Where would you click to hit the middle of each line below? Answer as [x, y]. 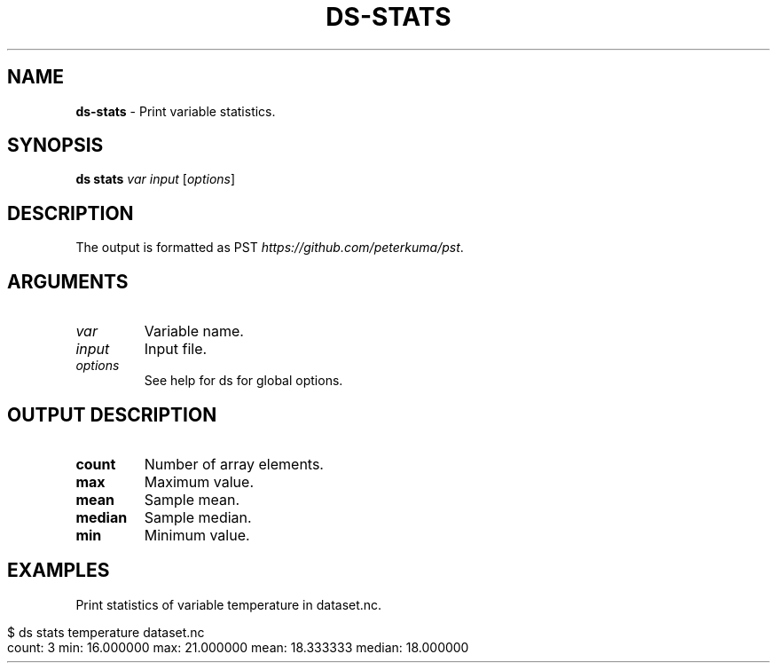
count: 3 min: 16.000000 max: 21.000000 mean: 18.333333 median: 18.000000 [238, 647]
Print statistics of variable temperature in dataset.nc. [229, 604]
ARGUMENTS [68, 281]
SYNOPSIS [55, 146]
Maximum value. [199, 481]
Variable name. [194, 331]
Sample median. [198, 517]
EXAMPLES [59, 571]
